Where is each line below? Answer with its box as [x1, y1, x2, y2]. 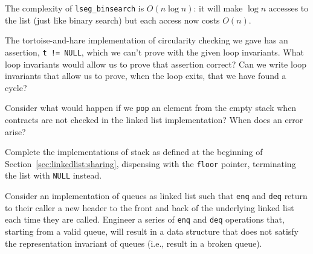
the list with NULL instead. [5, 169, 102, 182]
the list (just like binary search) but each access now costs [5, 13, 220, 26]
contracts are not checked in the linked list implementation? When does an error [5, 113, 303, 125]
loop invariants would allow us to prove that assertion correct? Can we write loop [5, 57, 307, 70]
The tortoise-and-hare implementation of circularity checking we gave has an [5, 34, 288, 46]
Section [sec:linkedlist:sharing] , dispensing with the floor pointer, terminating [5, 157, 296, 170]
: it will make [193, 2, 243, 14]
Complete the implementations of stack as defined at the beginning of [5, 145, 263, 158]
